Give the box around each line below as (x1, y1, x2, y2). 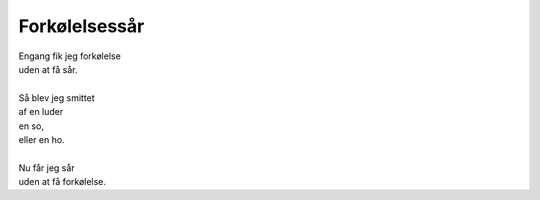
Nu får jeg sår (18, 161, 75, 174)
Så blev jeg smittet (18, 91, 95, 104)
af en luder (18, 106, 64, 118)
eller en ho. (18, 133, 65, 145)
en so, (18, 120, 45, 132)
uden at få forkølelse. (18, 176, 107, 188)
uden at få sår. (18, 63, 79, 75)
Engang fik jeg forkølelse (18, 50, 122, 62)
